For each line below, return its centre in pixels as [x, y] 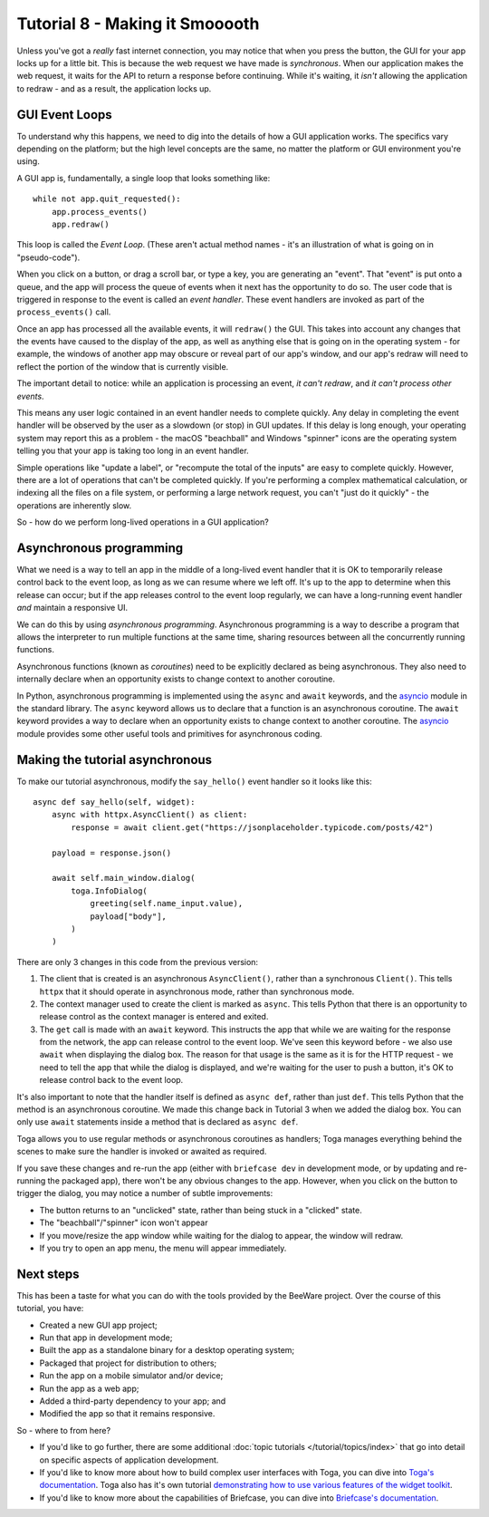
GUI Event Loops [64, 115]
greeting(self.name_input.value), [167, 903]
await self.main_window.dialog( [123, 878]
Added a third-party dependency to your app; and [133, 1401]
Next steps [48, 1274]
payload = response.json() [111, 853]
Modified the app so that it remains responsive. [127, 1414]
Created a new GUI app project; [98, 1325]
